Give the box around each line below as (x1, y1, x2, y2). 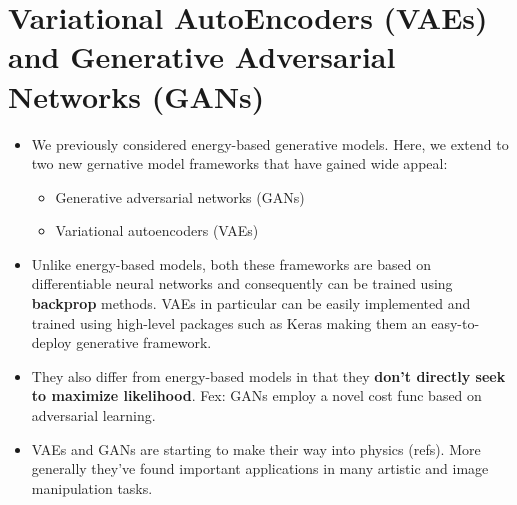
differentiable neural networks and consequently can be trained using (31, 273, 453, 294)
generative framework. (76, 332, 212, 353)
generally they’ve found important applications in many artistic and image (31, 458, 489, 479)
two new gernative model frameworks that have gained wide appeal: (31, 153, 448, 174)
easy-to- (431, 312, 480, 333)
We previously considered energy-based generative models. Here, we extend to (31, 133, 509, 154)
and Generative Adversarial (8, 36, 396, 77)
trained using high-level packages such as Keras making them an (31, 312, 427, 333)
